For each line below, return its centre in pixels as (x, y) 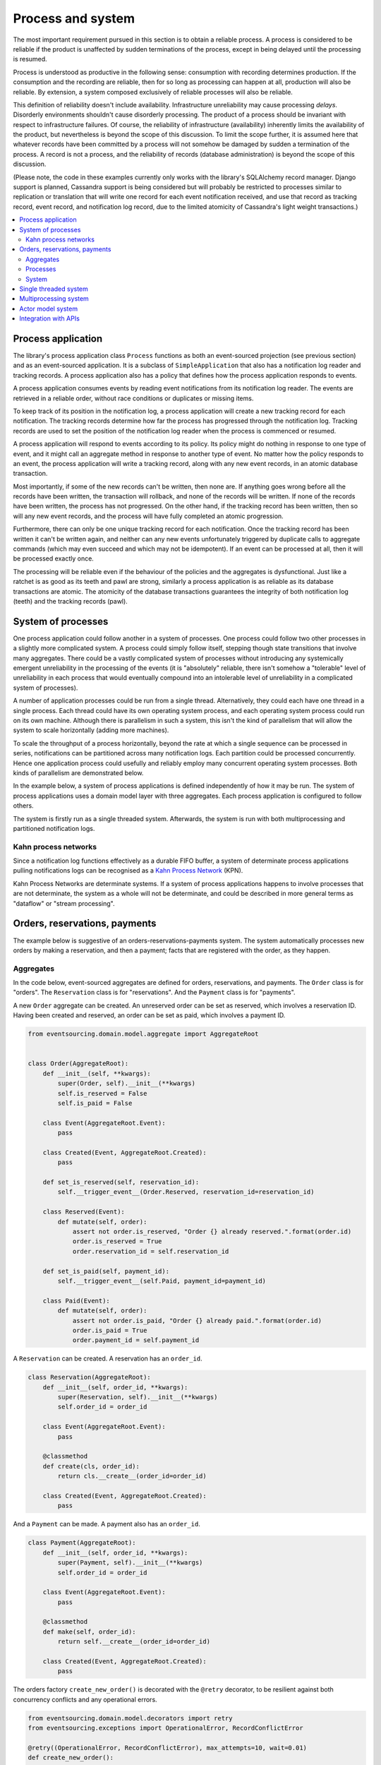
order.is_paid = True (110, 1330)
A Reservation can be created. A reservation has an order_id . (108, 1358)
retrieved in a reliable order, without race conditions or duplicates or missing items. (133, 398)
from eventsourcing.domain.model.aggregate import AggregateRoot (143, 1034)
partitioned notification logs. (54, 828)
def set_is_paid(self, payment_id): (106, 1271)
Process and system (74, 18)
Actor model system (48, 309)
